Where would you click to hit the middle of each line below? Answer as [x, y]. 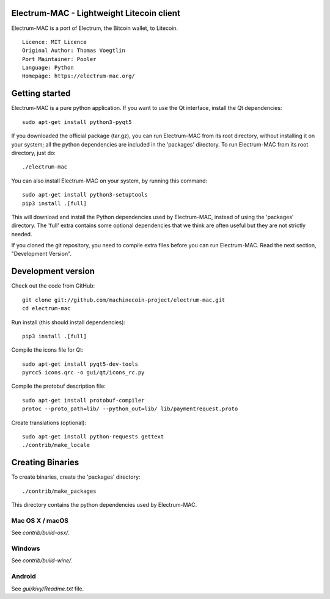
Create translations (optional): [49, 423]
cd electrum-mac [46, 309]
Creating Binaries [45, 463]
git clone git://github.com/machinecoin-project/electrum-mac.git [124, 300]
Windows [26, 548]
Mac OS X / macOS [40, 520]
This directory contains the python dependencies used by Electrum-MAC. [104, 505]
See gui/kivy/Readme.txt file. [48, 589]
